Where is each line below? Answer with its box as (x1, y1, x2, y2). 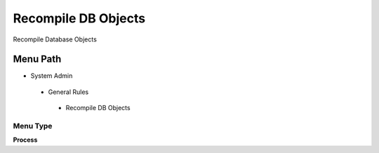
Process (13, 135, 38, 144)
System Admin (30, 72, 73, 80)
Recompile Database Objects (13, 35, 98, 44)
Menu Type (13, 121, 53, 131)
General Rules (48, 88, 89, 96)
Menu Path (13, 53, 62, 65)
